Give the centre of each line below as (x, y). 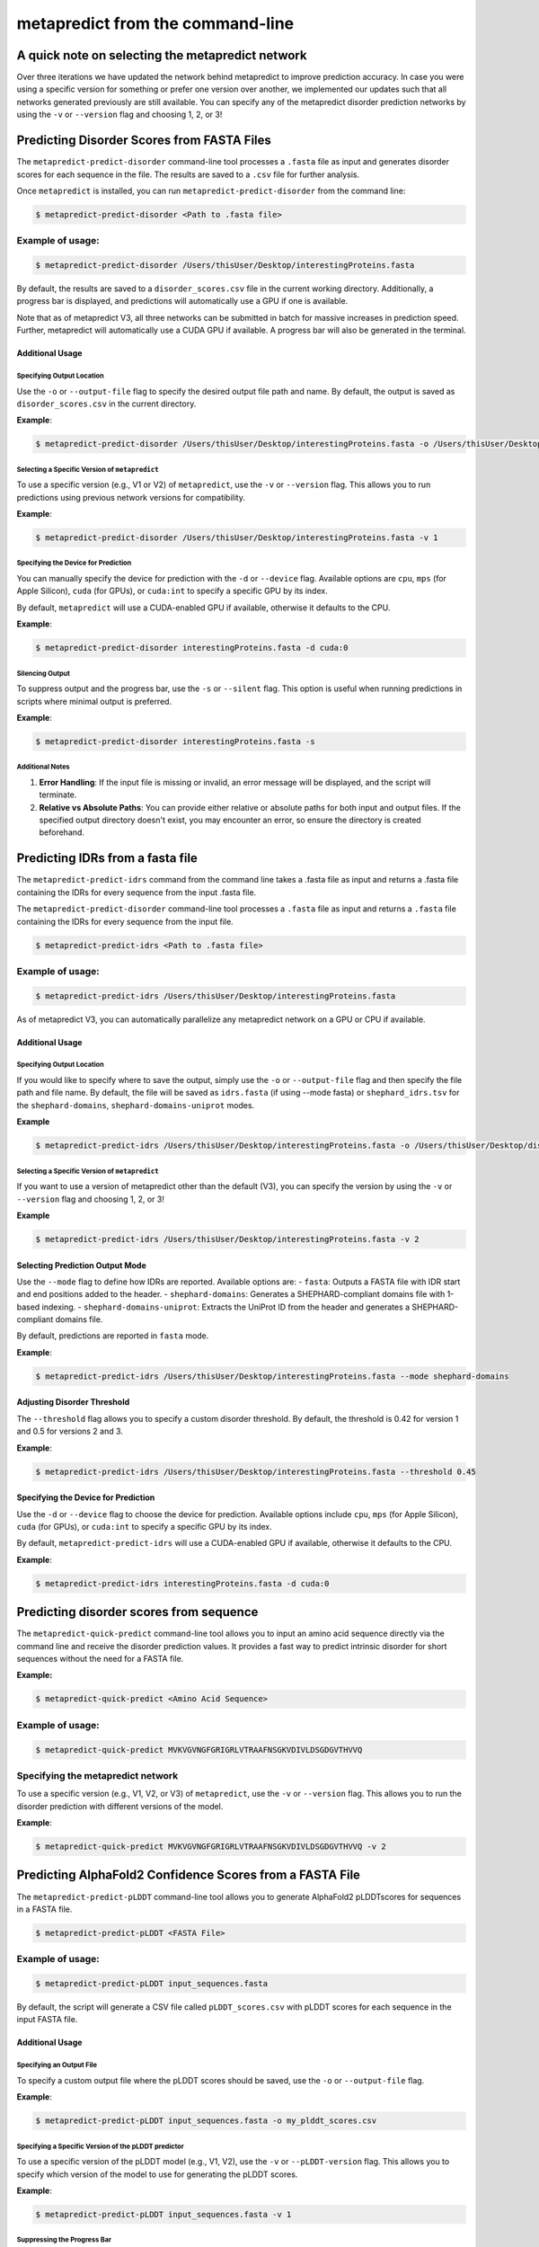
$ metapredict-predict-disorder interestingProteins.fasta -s (175, 741)
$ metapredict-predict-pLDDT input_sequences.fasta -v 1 (163, 2214)
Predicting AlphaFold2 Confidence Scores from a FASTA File (189, 1875)
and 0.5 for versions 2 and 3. (70, 1431)
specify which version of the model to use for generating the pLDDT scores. (157, 2174)
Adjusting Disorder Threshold (73, 1402)
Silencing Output (44, 673)
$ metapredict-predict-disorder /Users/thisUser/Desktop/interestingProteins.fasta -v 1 (237, 538)
